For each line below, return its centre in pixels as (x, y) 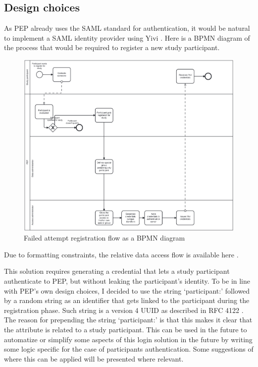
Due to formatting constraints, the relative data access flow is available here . (121, 254)
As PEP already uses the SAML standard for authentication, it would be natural (127, 28)
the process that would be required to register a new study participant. (112, 47)
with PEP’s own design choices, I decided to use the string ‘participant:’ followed (127, 290)
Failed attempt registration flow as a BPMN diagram (104, 238)
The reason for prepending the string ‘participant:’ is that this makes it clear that (128, 320)
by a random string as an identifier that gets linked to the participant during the (127, 300)
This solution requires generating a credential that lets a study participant (117, 271)
